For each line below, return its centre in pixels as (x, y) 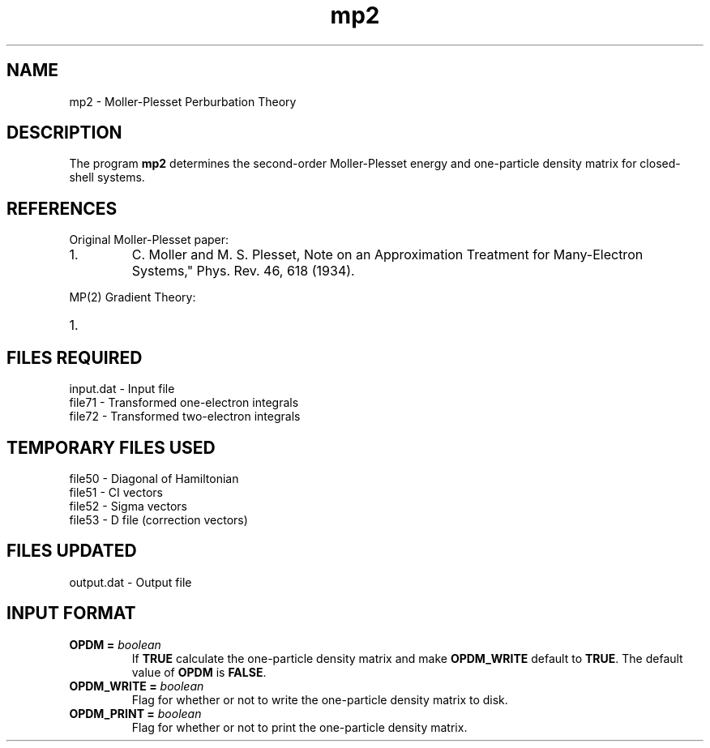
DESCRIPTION (64, 133)
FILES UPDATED (72, 551)
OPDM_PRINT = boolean (135, 713)
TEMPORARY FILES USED (111, 447)
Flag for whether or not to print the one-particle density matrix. (299, 727)
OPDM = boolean (115, 644)
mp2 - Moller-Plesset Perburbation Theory (183, 101)
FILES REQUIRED (75, 357)
